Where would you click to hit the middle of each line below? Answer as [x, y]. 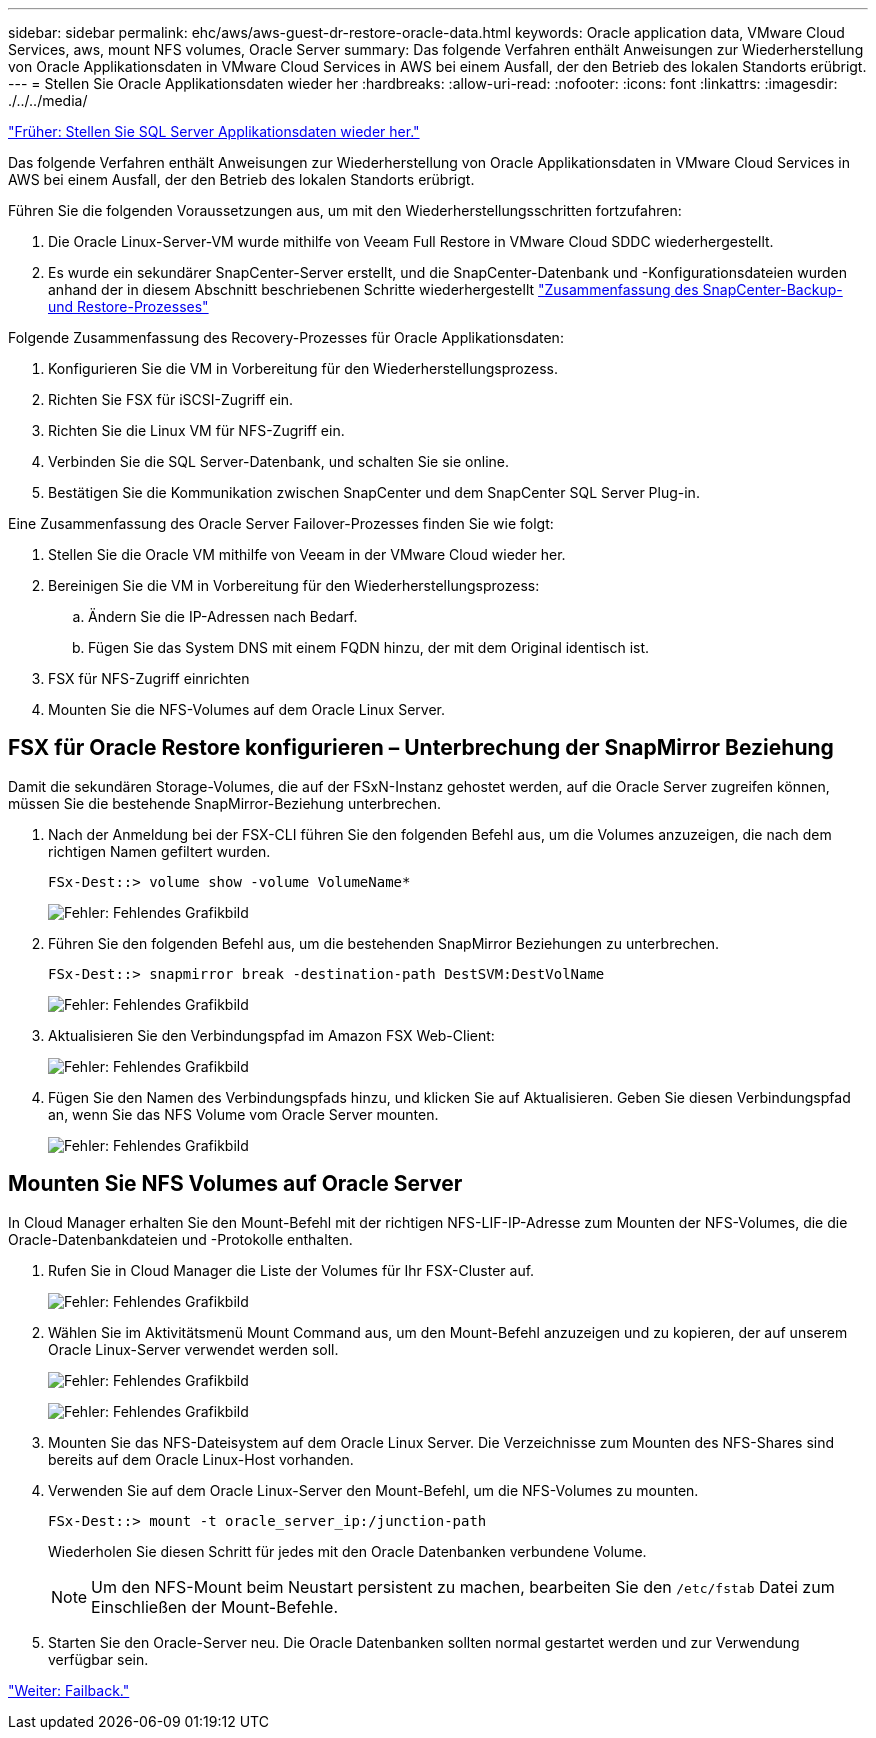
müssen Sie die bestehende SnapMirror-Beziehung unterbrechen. [225, 803]
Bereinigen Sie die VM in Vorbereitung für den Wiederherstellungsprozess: [294, 585]
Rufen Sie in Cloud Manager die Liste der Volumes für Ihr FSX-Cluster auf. [291, 1270]
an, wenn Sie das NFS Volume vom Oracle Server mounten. [243, 1114]
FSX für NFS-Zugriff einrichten [149, 678]
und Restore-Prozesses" [128, 306]
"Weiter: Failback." [69, 1690]
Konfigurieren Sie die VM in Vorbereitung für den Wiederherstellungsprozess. [303, 368]
